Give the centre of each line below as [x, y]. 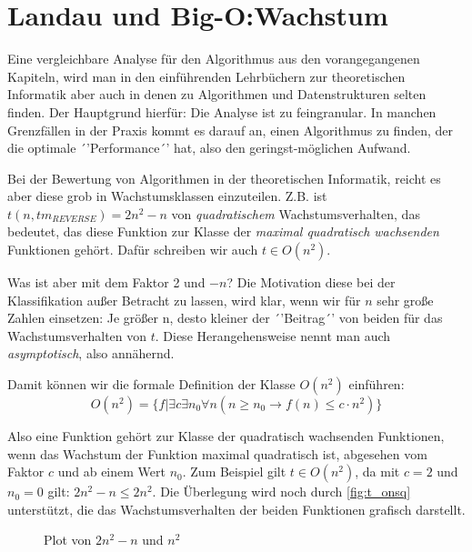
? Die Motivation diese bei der [311, 282]
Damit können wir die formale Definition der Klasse [151, 384]
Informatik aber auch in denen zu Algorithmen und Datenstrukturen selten [217, 94]
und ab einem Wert [111, 472]
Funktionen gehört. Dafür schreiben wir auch [133, 250]
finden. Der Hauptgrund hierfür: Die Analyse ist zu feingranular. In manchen [222, 111]
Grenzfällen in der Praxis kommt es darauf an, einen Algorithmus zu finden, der [231, 130]
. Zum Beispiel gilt [234, 472]
